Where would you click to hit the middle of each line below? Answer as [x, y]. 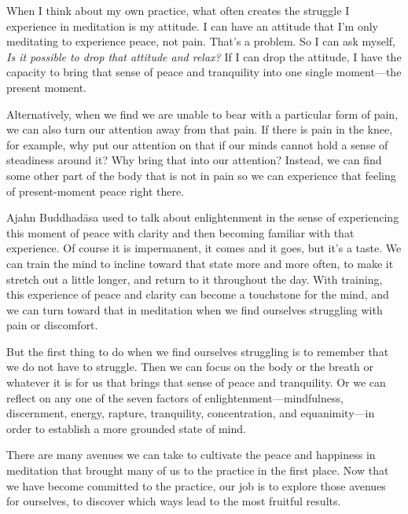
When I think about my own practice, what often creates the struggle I [178, 10]
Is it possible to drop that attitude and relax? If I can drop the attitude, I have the [204, 56]
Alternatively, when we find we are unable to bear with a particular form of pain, [202, 114]
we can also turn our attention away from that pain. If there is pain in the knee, [200, 129]
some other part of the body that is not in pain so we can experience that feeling [201, 175]
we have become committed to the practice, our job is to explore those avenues [196, 485]
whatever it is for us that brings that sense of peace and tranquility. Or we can [196, 382]
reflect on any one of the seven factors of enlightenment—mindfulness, [175, 397]
